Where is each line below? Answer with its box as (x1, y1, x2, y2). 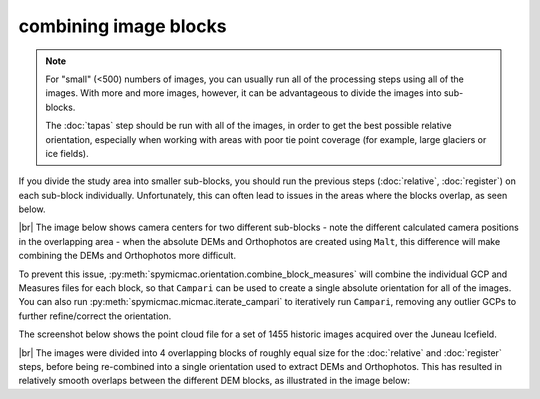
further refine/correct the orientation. (18, 310, 172, 322)
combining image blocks (18, 15, 227, 37)
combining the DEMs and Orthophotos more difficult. (18, 250, 237, 262)
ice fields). (45, 147, 89, 159)
